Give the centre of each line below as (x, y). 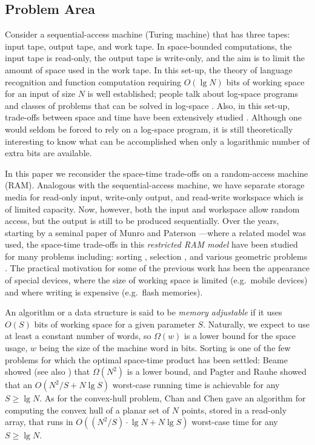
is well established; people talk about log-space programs (193, 94)
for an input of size (40, 94)
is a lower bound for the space (240, 336)
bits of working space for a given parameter (114, 324)
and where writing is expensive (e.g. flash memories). (104, 292)
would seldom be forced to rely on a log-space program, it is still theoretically (149, 129)
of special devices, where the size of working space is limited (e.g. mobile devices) (156, 280)
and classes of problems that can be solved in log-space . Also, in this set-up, (148, 105)
